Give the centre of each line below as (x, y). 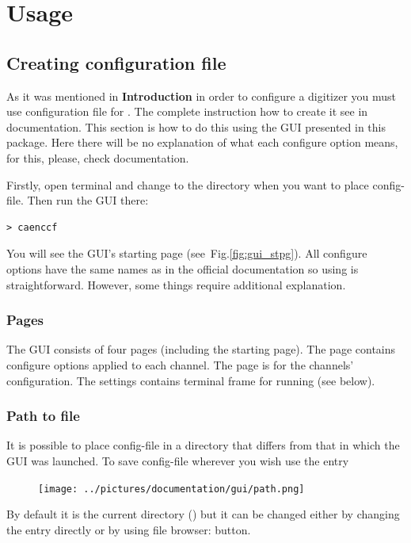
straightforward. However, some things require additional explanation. (176, 284)
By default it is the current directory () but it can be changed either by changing (203, 514)
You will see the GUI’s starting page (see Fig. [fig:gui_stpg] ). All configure (187, 253)
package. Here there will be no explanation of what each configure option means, (202, 142)
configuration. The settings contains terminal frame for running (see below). (191, 380)
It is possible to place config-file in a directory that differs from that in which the (203, 445)
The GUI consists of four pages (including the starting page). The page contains (201, 349)
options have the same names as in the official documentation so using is (183, 268)
